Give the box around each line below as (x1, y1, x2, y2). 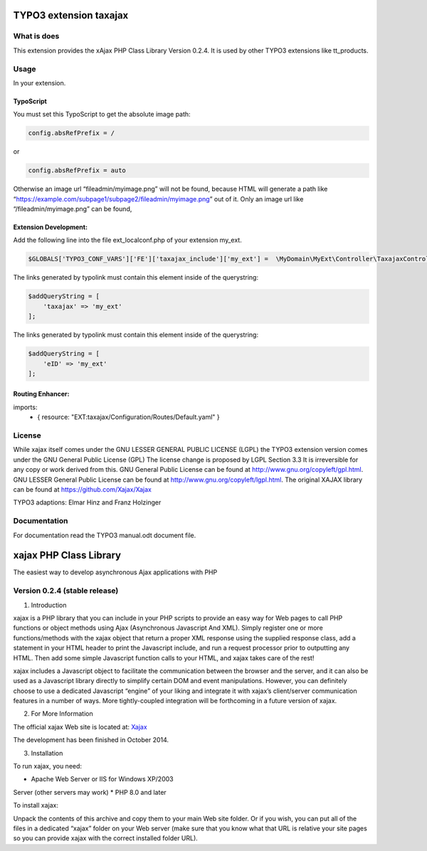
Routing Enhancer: (13, 390, 70, 398)
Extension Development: (13, 223, 88, 231)
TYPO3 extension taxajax (13, 9, 129, 21)
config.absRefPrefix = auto (28, 166, 126, 174)
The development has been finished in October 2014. (13, 736, 169, 744)
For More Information (31, 709, 93, 718)
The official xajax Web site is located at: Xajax (13, 722, 147, 731)
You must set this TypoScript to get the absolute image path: (13, 110, 191, 119)
